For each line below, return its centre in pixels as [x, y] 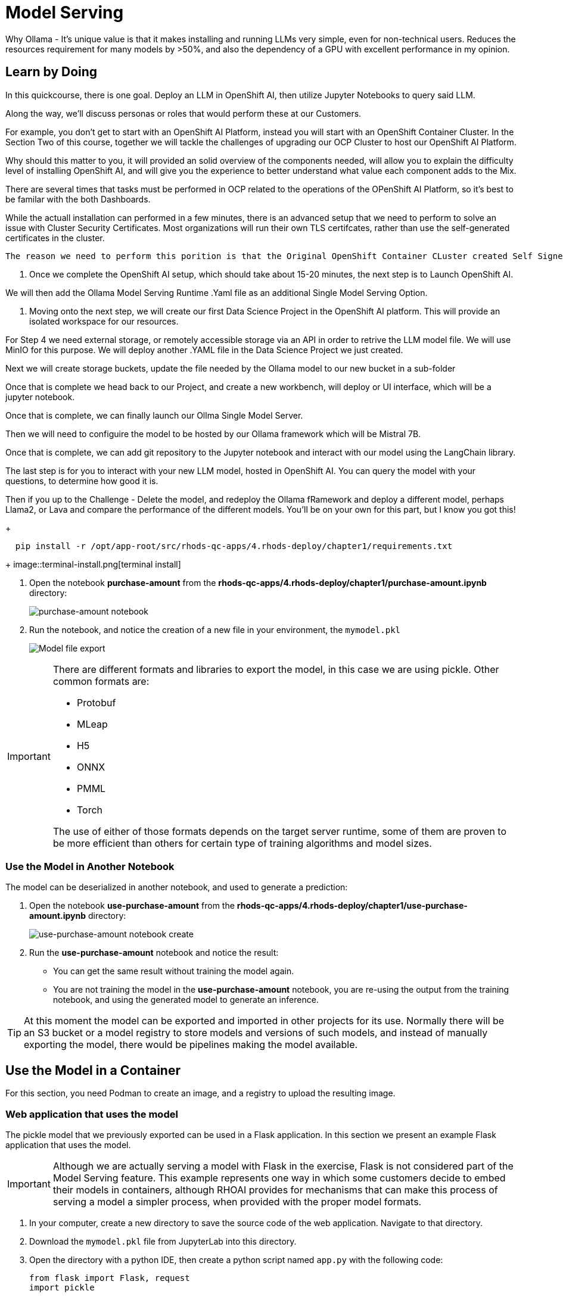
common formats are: [101, 681]
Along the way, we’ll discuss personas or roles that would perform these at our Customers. [183, 113]
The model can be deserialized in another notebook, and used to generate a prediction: [177, 887]
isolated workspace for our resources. [104, 321]
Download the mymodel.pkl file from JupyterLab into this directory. [163, 1241]
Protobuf [96, 702]
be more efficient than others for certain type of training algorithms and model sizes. [242, 843]
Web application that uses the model [92, 1114]
